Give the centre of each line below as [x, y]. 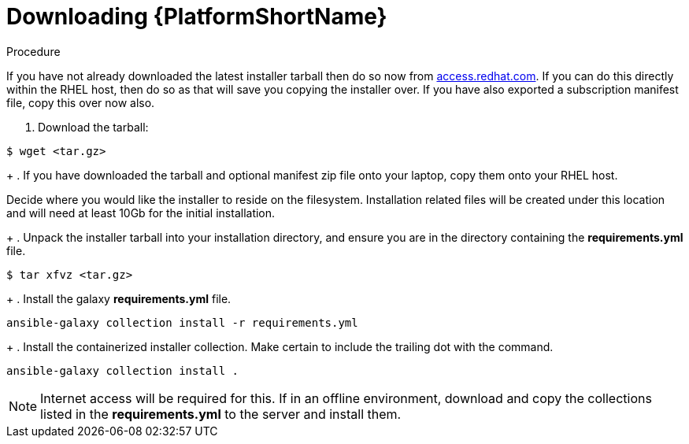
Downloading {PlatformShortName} [197, 17]
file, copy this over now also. [81, 102]
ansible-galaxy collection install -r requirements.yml [182, 322]
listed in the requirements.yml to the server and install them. [221, 414]
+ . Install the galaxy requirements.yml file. [119, 298]
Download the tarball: [93, 127]
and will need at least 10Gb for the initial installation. [141, 213]
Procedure [33, 51]
